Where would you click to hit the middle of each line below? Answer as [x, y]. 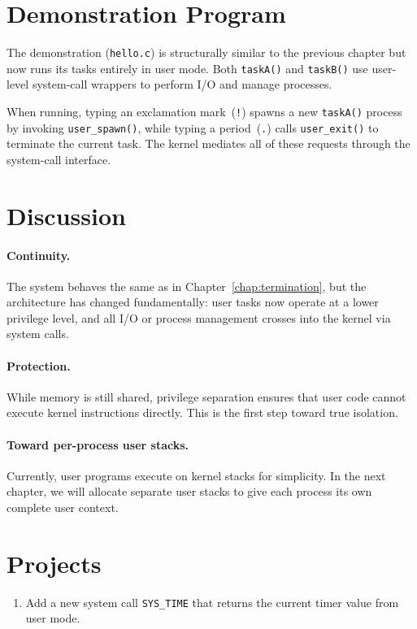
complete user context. [63, 508]
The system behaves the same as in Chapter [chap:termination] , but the [187, 286]
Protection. [39, 365]
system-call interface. [59, 159]
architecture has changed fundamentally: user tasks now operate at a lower [193, 302]
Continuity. [39, 255]
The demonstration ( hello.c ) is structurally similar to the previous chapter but [206, 52]
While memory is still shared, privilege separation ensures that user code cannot [206, 396]
